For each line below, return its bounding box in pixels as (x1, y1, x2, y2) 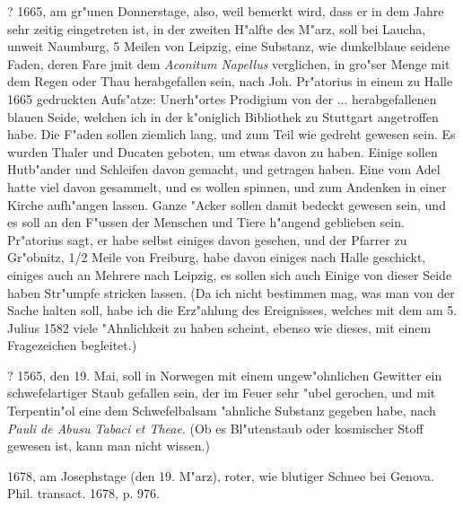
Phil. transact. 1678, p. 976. (7, 484, 160, 503)
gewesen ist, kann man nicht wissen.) (7, 436, 210, 455)
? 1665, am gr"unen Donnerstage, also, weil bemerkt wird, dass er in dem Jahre (7, 2, 444, 20)
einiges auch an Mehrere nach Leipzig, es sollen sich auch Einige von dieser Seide (7, 265, 452, 284)
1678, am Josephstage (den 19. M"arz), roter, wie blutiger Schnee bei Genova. (7, 466, 434, 485)
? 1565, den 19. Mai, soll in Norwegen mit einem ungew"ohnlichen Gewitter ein (7, 365, 442, 384)
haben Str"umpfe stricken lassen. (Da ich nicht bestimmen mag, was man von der (7, 283, 455, 302)
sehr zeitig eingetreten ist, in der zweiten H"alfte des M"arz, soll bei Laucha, (7, 19, 426, 38)
